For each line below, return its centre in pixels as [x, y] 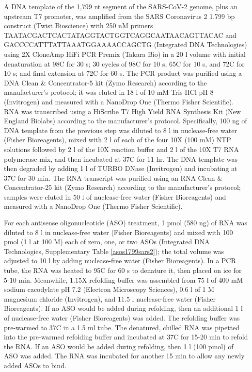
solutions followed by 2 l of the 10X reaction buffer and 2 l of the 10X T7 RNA [121, 149]
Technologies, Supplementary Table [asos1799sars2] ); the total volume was [114, 251]
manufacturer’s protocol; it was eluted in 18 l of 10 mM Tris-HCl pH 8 [109, 92]
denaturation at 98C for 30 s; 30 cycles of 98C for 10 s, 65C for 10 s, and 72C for [124, 63]
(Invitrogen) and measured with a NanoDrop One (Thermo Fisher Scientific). [119, 101]
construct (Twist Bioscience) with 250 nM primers [79, 25]
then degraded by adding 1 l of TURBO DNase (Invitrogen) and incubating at [121, 168]
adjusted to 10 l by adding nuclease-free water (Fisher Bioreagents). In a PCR [120, 261]
